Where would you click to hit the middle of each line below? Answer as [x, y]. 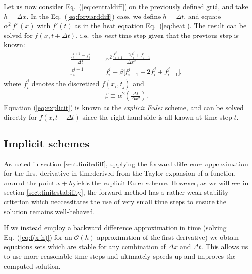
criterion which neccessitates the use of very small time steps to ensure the [115, 202]
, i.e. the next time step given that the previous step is [157, 35]
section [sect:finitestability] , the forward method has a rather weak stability [116, 192]
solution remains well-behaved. [50, 211]
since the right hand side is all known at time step [157, 117]
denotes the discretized [65, 83]
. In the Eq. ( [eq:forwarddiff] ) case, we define [94, 16]
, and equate [203, 16]
